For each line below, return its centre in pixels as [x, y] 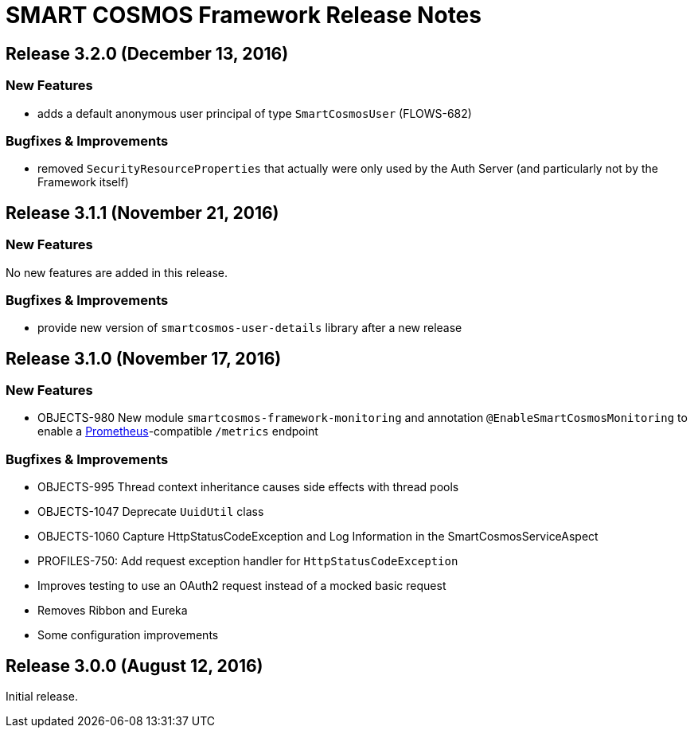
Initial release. [42, 697]
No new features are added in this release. [117, 272]
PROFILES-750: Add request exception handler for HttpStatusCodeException [248, 561]
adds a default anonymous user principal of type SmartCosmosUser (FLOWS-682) [255, 113]
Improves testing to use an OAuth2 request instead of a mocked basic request [242, 586]
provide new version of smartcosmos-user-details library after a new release [250, 328]
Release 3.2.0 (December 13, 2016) [147, 53]
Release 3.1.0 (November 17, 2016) [144, 358]
